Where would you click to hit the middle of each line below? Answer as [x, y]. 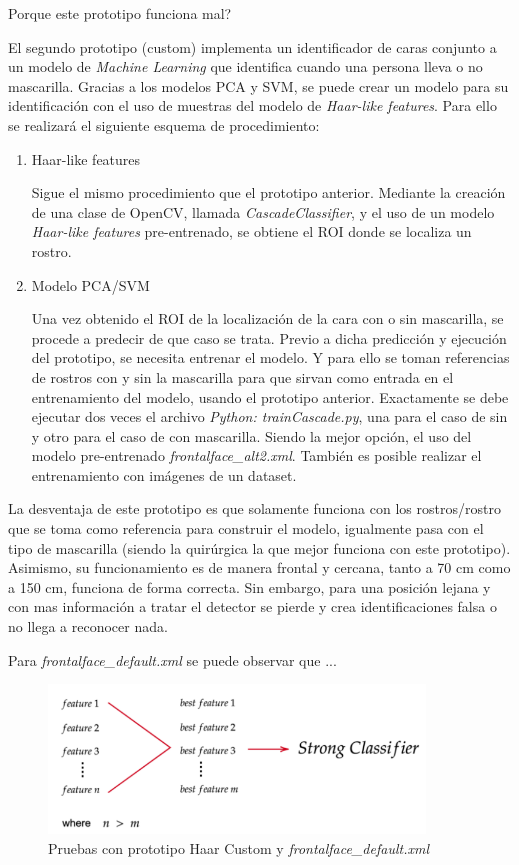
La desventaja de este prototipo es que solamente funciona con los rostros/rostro [254, 508]
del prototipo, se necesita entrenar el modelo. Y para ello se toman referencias [270, 357]
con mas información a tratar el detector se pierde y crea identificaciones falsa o [252, 606]
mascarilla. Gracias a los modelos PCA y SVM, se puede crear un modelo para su [258, 85]
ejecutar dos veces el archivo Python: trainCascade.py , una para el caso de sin [269, 416]
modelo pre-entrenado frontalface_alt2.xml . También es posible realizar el [256, 455]
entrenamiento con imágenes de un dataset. [164, 474]
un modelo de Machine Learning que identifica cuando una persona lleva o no [245, 66]
